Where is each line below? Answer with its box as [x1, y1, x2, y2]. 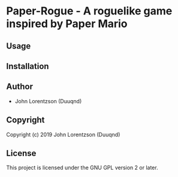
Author [6, 82, 33, 92]
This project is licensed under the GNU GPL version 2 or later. [6, 164, 158, 172]
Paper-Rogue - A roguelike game [6, 4, 173, 18]
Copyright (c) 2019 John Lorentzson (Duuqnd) [6, 131, 120, 138]
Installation [6, 61, 49, 71]
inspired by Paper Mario [6, 17, 128, 31]
